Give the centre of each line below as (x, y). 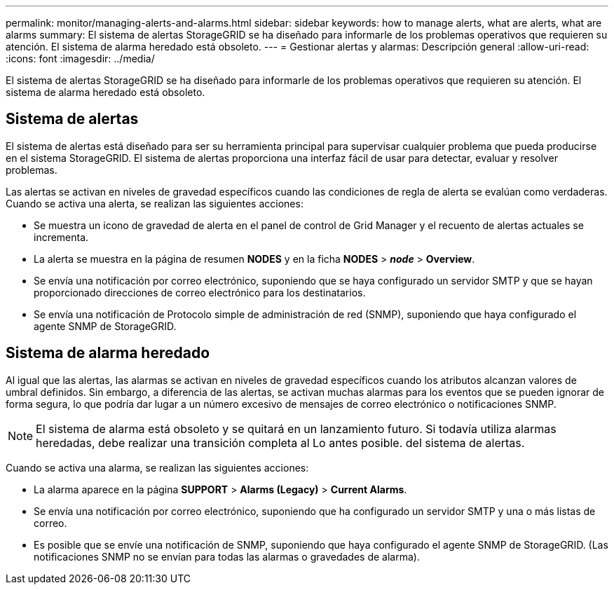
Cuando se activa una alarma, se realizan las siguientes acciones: (157, 467)
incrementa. (61, 237)
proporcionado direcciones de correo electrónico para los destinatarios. (200, 292)
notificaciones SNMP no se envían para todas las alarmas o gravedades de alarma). (227, 556)
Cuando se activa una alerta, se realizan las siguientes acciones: (155, 203)
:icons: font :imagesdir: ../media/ (80, 59)
